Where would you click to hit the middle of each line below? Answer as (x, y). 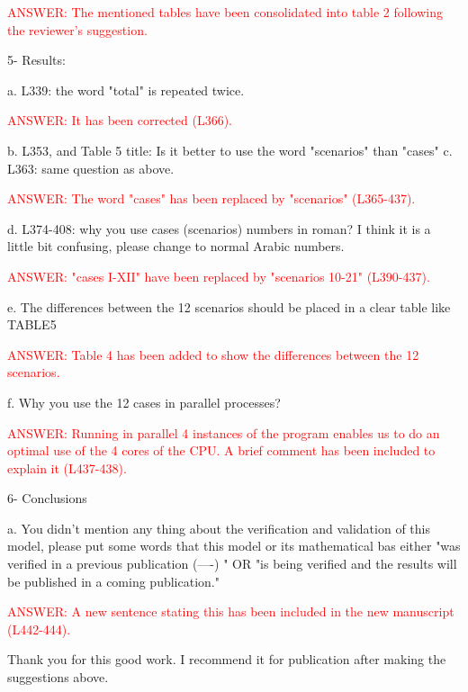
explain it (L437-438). (67, 467)
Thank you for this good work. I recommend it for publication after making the (227, 659)
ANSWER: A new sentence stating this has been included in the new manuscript (231, 611)
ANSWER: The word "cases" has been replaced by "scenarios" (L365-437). (211, 198)
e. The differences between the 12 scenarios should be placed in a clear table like (229, 306)
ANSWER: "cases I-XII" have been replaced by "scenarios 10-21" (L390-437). (219, 276)
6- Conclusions (47, 498)
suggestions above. (58, 677)
